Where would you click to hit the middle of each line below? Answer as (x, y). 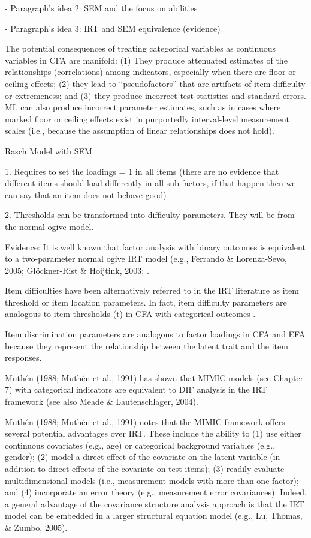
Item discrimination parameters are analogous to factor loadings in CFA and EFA (155, 334)
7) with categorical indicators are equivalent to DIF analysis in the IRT (136, 389)
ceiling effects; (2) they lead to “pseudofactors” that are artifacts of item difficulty (155, 83)
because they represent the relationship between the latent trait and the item (147, 346)
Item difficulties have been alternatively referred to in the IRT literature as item (152, 290)
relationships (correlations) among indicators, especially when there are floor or (150, 72)
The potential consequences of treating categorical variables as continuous (140, 48)
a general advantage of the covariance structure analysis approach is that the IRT (155, 503)
